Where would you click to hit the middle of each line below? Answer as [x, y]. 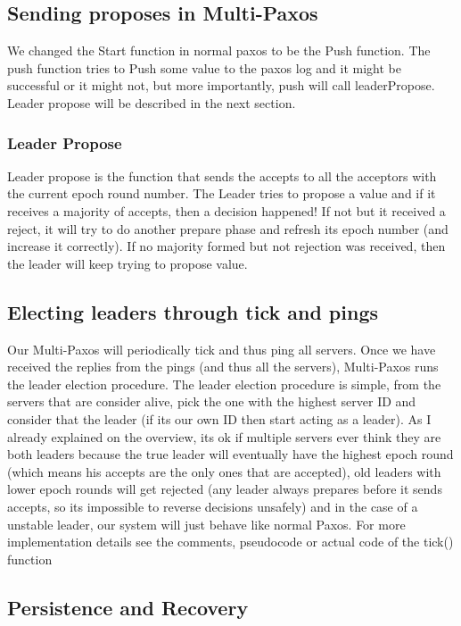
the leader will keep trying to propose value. [128, 263]
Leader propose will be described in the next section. [152, 102]
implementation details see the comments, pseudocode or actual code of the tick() [230, 542]
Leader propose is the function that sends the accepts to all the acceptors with [222, 175]
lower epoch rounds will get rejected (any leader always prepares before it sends [225, 489]
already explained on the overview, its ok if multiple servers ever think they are [224, 436]
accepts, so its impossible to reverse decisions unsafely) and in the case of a [213, 506]
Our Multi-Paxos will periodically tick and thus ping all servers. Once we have [222, 349]
